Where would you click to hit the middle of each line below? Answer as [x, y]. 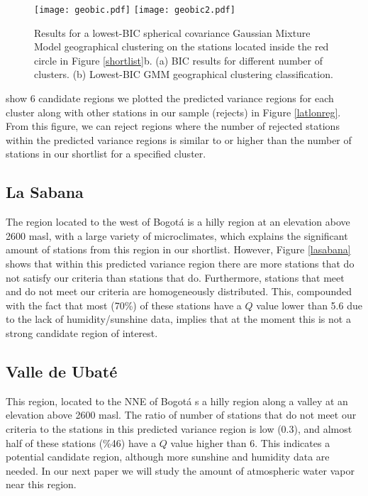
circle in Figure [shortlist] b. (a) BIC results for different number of [178, 60]
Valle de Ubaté [62, 371]
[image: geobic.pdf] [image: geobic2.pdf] [135, 10]
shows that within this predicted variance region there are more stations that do [180, 263]
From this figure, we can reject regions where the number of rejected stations [173, 126]
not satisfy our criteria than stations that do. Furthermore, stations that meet [175, 277]
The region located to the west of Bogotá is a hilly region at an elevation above [178, 222]
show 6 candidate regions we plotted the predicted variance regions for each [170, 98]
